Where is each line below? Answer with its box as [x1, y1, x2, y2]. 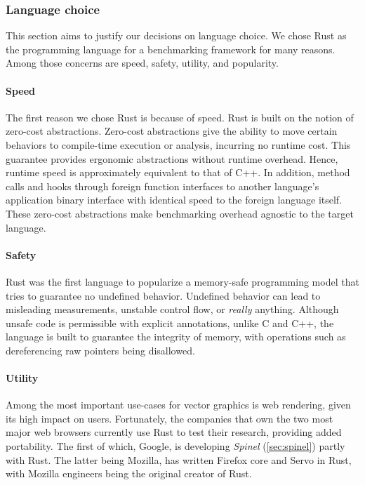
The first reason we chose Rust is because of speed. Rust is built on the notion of [6, 109, 354, 124]
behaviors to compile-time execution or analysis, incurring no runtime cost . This [6, 137, 351, 152]
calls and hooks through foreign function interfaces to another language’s [6, 178, 319, 193]
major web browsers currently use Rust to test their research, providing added [6, 425, 342, 439]
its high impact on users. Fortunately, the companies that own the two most [6, 411, 333, 425]
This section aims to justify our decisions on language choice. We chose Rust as [6, 28, 347, 43]
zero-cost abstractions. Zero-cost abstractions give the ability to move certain [6, 124, 338, 138]
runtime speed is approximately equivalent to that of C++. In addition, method [6, 165, 350, 180]
